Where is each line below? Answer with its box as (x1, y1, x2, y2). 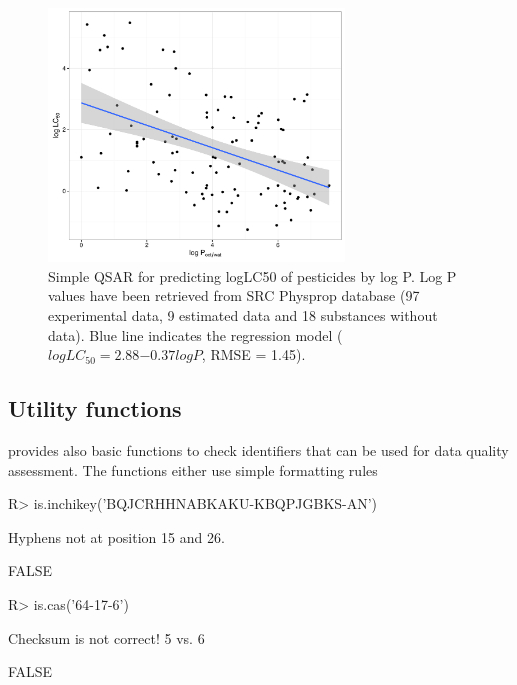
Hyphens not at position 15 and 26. (8, 526, 225, 547)
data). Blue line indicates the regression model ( (48, 324, 343, 345)
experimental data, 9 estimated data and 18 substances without (48, 304, 438, 325)
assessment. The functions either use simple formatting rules (8, 459, 378, 480)
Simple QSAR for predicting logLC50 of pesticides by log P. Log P (48, 265, 457, 286)
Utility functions (8, 393, 182, 424)
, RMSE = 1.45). (201, 344, 306, 365)
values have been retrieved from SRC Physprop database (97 (48, 285, 420, 306)
